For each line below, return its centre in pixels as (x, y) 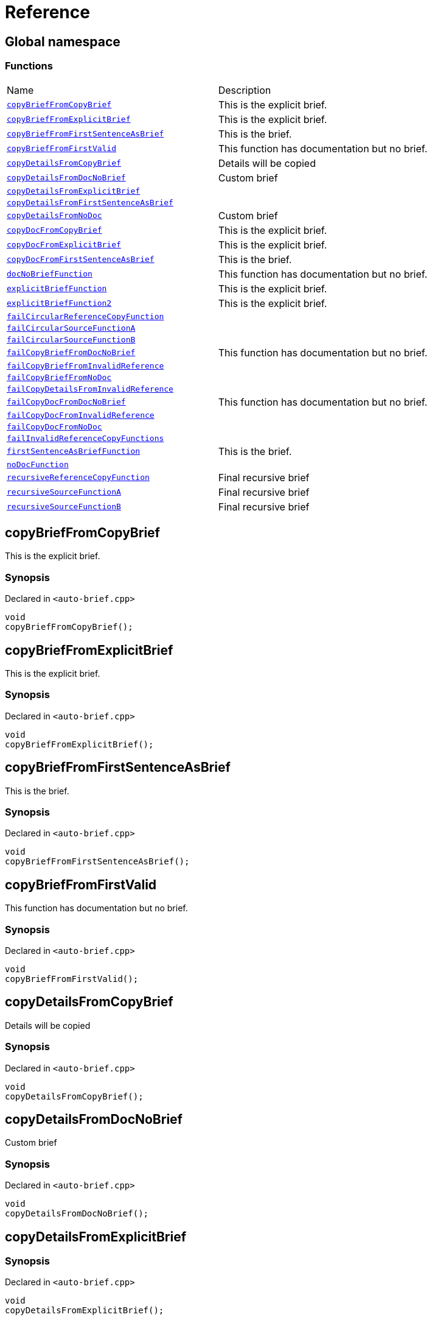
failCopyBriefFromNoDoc (59, 377)
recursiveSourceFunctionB (64, 507)
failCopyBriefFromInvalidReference (85, 365)
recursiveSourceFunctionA (64, 492)
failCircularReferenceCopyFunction (85, 316)
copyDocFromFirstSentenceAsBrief (81, 259)
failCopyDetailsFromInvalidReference (90, 389)
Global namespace (63, 41)
